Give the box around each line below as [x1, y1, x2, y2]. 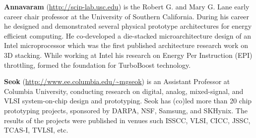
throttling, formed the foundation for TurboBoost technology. [4, 59, 191, 70]
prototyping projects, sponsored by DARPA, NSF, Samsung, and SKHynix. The [4, 105, 248, 115]
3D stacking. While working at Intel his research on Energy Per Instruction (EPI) [4, 49, 253, 60]
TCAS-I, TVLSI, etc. [4, 125, 68, 135]
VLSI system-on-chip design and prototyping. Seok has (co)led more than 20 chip [4, 95, 252, 106]
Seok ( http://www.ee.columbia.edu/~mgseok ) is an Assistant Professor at [4, 76, 230, 87]
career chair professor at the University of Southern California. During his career [4, 11, 250, 21]
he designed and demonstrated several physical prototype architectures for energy [4, 21, 252, 31]
